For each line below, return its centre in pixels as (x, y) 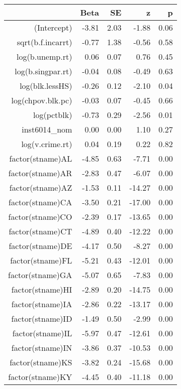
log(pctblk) (53, 115)
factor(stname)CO (40, 217)
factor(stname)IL (42, 333)
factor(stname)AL (41, 158)
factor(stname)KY (40, 377)
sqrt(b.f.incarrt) (44, 42)
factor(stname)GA (40, 275)
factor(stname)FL (41, 260)
